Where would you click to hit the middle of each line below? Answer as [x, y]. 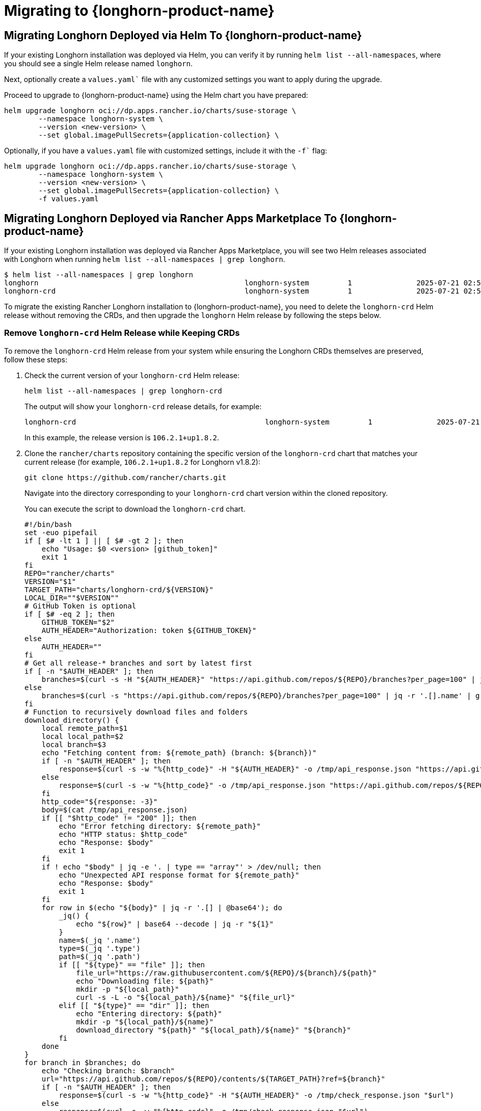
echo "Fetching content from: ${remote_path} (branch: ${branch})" [179, 752]
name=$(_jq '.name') [100, 940]
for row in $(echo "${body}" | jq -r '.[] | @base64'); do [162, 907]
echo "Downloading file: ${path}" [145, 981]
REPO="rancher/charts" [70, 573]
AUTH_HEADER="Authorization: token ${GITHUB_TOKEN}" [149, 630]
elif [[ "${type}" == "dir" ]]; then [134, 1005]
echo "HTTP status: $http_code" [123, 834]
